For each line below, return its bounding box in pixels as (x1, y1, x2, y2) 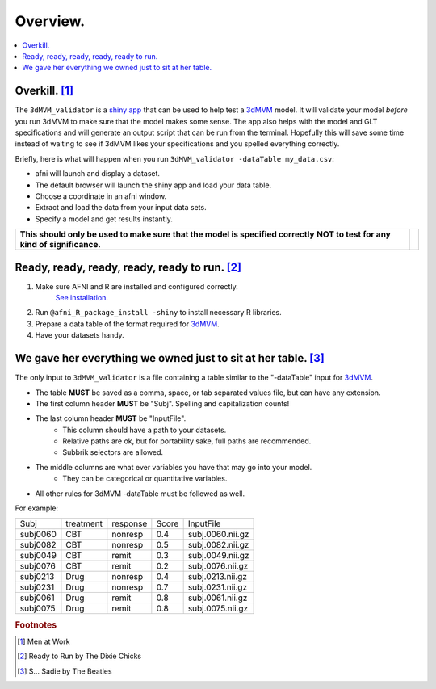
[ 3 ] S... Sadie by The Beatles (17, 666, 112, 676)
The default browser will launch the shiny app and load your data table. (35, 180, 272, 190)
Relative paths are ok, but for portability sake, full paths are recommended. (62, 436, 312, 446)
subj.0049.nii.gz (187, 550, 249, 561)
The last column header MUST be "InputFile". (35, 414, 187, 423)
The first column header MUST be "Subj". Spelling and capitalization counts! (35, 398, 290, 408)
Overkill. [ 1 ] (15, 84, 74, 98)
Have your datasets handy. (35, 330, 124, 340)
